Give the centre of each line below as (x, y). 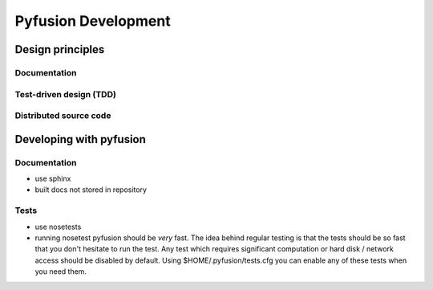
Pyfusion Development (93, 21)
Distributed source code (63, 116)
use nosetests (58, 227)
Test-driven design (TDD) (65, 94)
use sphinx (53, 179)
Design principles (60, 49)
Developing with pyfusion (80, 139)
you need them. (61, 272)
